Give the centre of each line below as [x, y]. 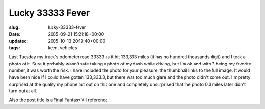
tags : [14, 48]
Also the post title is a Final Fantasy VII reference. [59, 100]
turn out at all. [23, 91]
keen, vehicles [62, 48]
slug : [14, 27]
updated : [19, 41]
